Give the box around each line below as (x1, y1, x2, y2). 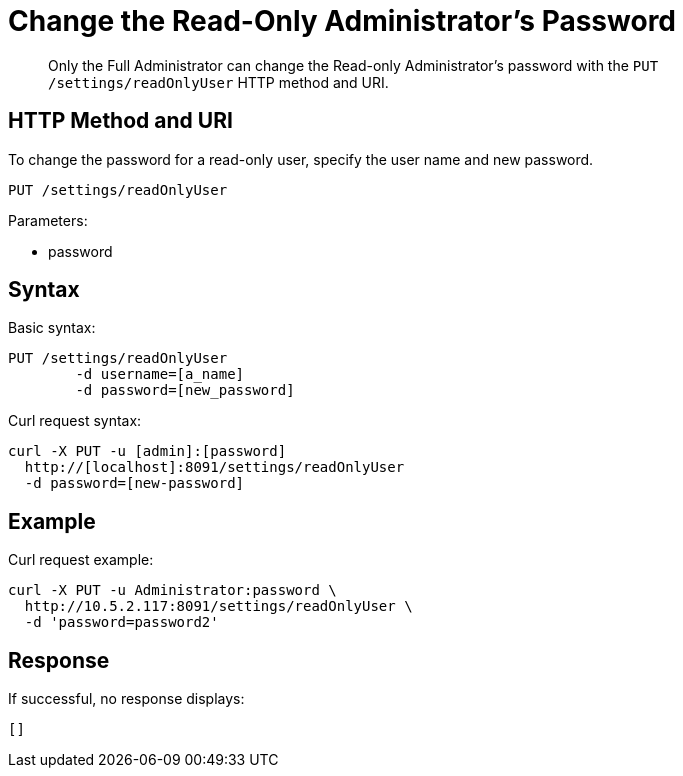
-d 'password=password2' (24, 614, 219, 631)
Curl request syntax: (8, 412, 142, 430)
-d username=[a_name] (75, 366, 245, 383)
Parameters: (8, 211, 88, 229)
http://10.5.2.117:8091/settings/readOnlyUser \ (24, 598, 413, 615)
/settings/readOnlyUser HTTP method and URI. (48, 73, 389, 91)
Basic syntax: (8, 319, 96, 337)
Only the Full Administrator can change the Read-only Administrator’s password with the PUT (48, 56, 659, 74)
